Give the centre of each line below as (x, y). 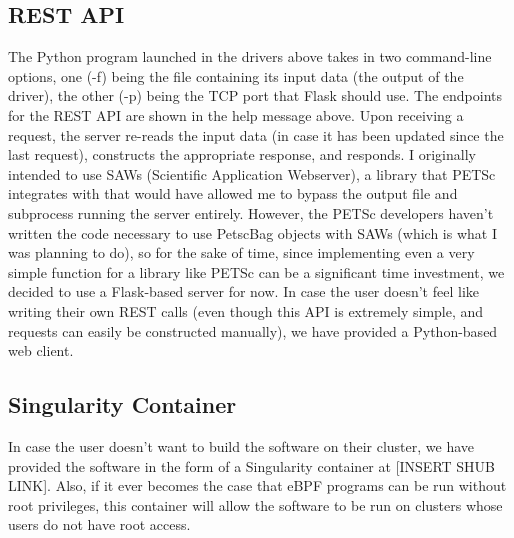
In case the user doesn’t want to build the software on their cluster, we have (241, 445)
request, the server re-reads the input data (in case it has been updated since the (256, 134)
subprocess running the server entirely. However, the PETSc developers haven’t (251, 212)
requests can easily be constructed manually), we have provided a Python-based (253, 330)
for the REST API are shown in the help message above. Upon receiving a (236, 114)
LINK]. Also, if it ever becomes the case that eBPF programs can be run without (257, 485)
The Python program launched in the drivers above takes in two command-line (250, 56)
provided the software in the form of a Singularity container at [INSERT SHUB (252, 465)
